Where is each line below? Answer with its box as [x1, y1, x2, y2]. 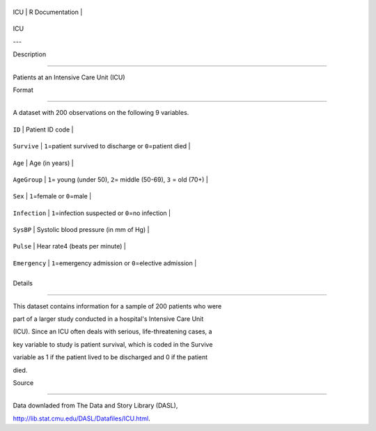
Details [13, 279, 33, 288]
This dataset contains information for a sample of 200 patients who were [13, 301, 222, 310]
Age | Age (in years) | [13, 159, 74, 167]
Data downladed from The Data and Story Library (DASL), [13, 401, 178, 410]
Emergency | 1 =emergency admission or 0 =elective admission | [13, 258, 197, 267]
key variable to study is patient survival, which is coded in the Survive [13, 340, 213, 348]
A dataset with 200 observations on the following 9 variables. [13, 109, 189, 117]
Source [13, 378, 34, 386]
